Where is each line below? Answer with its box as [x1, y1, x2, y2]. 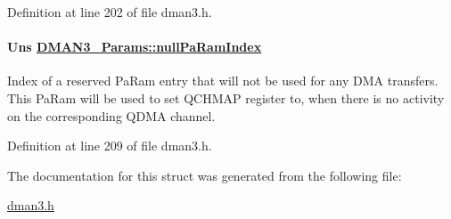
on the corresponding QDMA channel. [7, 106, 216, 125]
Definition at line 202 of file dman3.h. [7, 3, 212, 20]
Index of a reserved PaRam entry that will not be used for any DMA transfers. [7, 71, 439, 90]
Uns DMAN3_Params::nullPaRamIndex [7, 37, 262, 56]
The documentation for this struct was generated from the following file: [7, 166, 402, 184]
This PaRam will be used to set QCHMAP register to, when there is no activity [7, 88, 445, 107]
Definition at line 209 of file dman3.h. [7, 136, 212, 155]
